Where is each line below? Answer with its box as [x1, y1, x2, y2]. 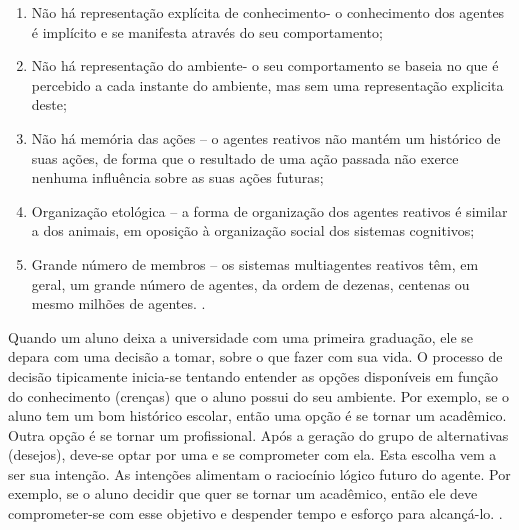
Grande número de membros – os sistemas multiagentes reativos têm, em [31, 253, 479, 274]
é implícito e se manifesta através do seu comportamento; [31, 21, 383, 42]
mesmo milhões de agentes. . [31, 293, 206, 314]
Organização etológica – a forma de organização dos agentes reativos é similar [31, 200, 508, 221]
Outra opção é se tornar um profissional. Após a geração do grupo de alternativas [8, 424, 509, 445]
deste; [31, 94, 67, 115]
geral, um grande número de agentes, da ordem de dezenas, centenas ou [31, 273, 470, 294]
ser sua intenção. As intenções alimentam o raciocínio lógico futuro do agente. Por [8, 463, 511, 484]
